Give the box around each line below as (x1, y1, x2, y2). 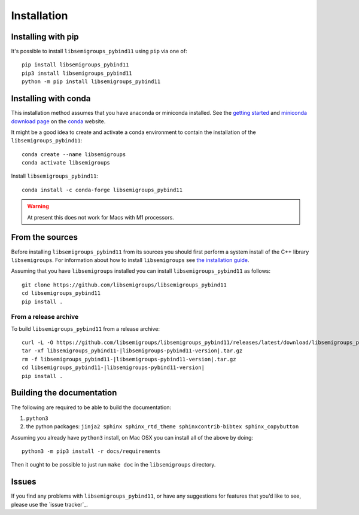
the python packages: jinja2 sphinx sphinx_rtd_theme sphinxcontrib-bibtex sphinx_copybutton (26, 423, 299, 430)
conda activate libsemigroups (22, 159, 111, 166)
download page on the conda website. (11, 117, 106, 125)
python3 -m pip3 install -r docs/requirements (22, 448, 161, 455)
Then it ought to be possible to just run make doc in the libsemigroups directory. (11, 461, 216, 468)
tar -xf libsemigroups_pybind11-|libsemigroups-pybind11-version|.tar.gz (22, 348, 243, 354)
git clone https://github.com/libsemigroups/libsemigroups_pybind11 (22, 281, 227, 288)
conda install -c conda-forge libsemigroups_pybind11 (22, 186, 182, 193)
